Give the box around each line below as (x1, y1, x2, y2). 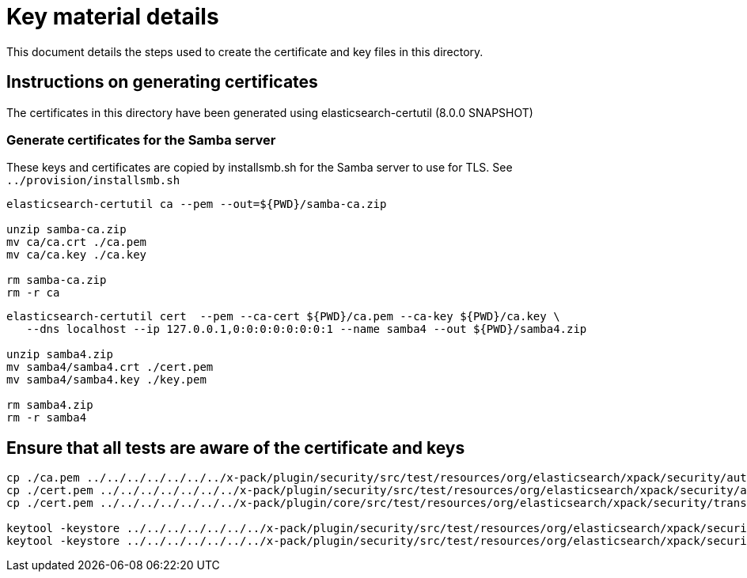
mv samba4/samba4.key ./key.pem (6, 373, 207, 387)
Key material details (6, 3, 219, 30)
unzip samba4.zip (6, 348, 113, 361)
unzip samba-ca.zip (6, 223, 127, 236)
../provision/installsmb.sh (6, 174, 180, 187)
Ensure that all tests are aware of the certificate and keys (6, 437, 465, 458)
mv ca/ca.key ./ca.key (6, 248, 147, 262)
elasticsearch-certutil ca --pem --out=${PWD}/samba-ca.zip (6, 198, 387, 211)
